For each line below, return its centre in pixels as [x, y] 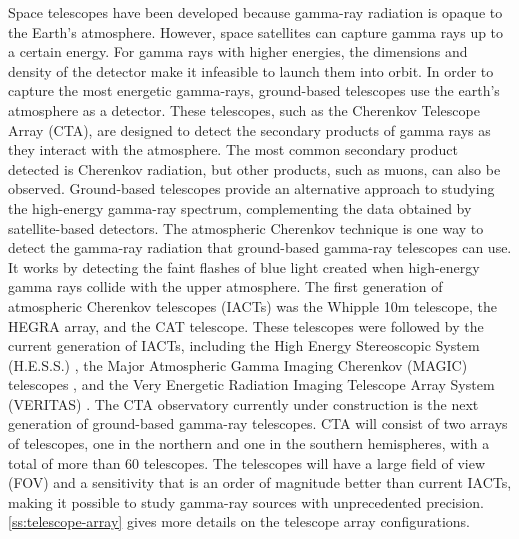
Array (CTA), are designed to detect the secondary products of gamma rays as [249, 129]
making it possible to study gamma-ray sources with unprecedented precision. [246, 501]
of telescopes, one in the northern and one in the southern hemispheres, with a [249, 443]
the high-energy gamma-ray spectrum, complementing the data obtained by [240, 207]
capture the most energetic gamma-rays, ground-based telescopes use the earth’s [254, 90]
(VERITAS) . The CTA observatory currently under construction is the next [243, 403]
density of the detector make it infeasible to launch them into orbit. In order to [251, 70]
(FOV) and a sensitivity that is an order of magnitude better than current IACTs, [260, 482]
